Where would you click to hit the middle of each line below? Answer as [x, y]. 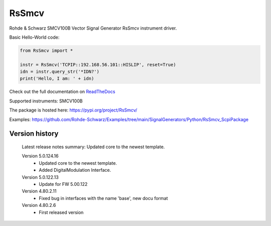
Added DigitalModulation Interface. [75, 170]
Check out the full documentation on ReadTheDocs [62, 92]
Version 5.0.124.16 [40, 156]
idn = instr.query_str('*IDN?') [60, 72]
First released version [61, 212]
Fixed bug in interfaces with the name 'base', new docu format [103, 198]
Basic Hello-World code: [34, 37]
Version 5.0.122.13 [40, 177]
